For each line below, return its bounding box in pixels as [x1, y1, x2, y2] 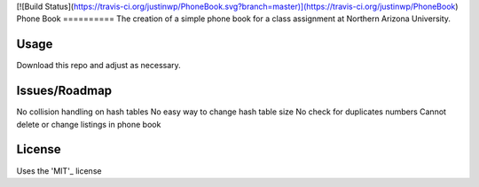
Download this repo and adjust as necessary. [16, 60, 181, 71]
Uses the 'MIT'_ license [16, 165, 102, 176]
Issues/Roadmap [16, 83, 113, 98]
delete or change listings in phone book [16, 119, 161, 129]
